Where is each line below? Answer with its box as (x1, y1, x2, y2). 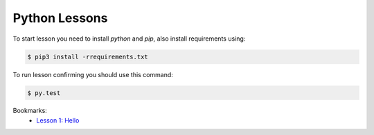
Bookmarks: (12, 107, 48, 115)
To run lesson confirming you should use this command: (12, 70, 173, 79)
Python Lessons (12, 10, 108, 25)
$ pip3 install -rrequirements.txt (27, 52, 148, 61)
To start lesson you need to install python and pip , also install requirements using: (12, 34, 246, 43)
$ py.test (27, 89, 61, 96)
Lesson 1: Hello (36, 116, 80, 124)
